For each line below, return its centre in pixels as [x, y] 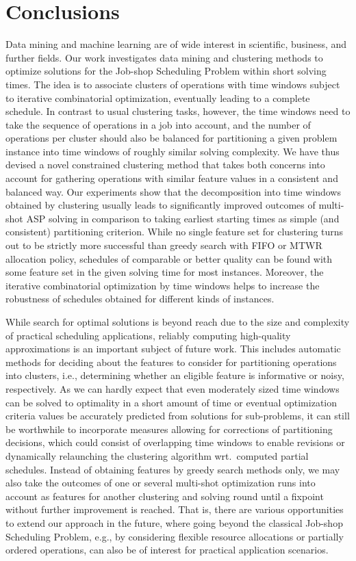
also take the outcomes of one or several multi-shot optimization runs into [161, 483]
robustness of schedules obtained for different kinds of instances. [140, 299]
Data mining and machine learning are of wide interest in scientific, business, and [176, 44]
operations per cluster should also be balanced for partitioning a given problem [171, 138]
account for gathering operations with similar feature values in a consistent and [172, 178]
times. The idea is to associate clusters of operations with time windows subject [173, 84]
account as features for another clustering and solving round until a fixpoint [165, 496]
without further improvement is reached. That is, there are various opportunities [175, 509]
